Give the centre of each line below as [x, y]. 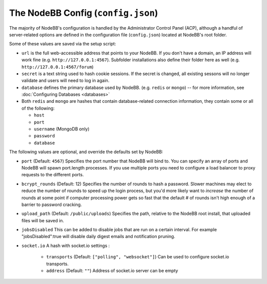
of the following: [38, 108]
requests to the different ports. [53, 175]
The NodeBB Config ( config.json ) [84, 13]
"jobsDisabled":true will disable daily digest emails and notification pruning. [98, 237]
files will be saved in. [43, 220]
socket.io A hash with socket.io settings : [66, 245]
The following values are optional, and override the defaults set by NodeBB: [86, 152]
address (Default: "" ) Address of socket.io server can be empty [112, 271]
